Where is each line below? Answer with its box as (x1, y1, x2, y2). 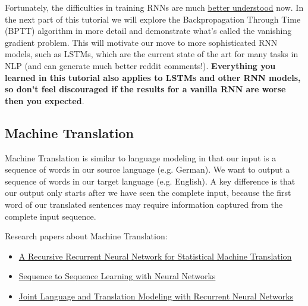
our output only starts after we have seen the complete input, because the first (5, 186, 291, 199)
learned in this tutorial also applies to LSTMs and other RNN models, (5, 71, 301, 83)
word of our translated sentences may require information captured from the (5, 198, 283, 210)
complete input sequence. (5, 210, 96, 222)
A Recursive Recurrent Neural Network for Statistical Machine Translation (18, 249, 292, 262)
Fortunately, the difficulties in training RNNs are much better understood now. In (5, 1, 304, 13)
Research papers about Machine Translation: (5, 230, 168, 242)
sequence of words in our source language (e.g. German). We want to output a (5, 163, 290, 176)
